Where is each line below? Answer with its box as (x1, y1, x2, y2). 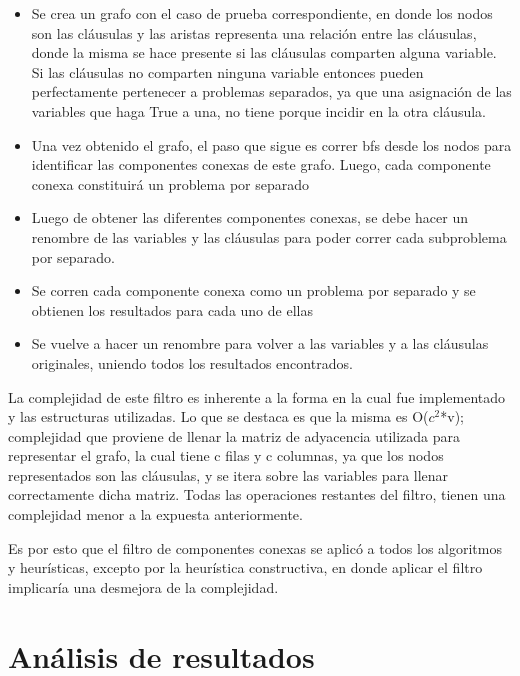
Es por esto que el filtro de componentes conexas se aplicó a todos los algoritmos (8, 537, 502, 558)
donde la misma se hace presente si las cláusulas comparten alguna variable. (31, 42, 497, 63)
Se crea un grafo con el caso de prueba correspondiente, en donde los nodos (31, 3, 493, 23)
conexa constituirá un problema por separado (31, 173, 310, 194)
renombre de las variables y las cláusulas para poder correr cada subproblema (31, 226, 507, 247)
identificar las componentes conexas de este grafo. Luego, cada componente (31, 154, 491, 175)
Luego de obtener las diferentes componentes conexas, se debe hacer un (31, 207, 468, 228)
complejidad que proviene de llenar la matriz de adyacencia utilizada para (8, 425, 461, 446)
